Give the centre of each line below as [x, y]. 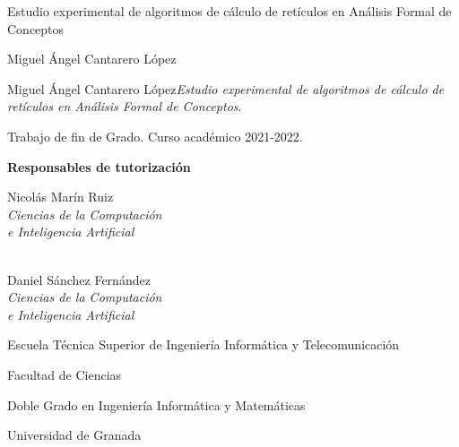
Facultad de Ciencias [65, 374]
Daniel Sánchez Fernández [79, 279]
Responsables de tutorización [99, 166]
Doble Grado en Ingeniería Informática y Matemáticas [156, 404]
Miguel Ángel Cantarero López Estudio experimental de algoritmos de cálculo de [226, 88]
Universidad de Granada [74, 435]
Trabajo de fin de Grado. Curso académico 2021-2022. [155, 136]
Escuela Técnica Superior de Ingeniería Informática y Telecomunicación [204, 344]
